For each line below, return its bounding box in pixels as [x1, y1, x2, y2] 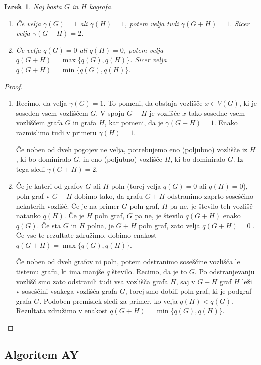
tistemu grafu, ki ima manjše [16, 266, 104, 277]
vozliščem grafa [16, 117, 63, 128]
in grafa [73, 117, 97, 128]
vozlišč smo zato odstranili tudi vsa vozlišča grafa [16, 276, 168, 286]
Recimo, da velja [16, 98, 67, 108]
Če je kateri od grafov [16, 180, 83, 191]
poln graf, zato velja [139, 220, 200, 230]
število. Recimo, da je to [112, 266, 187, 277]
